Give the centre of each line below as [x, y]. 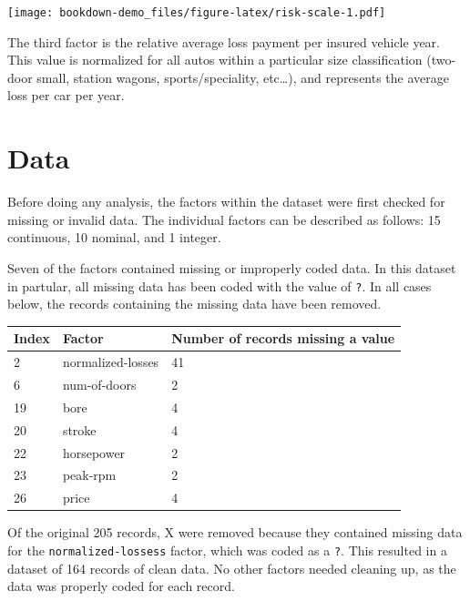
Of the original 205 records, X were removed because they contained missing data [235, 532]
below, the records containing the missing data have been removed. [194, 304]
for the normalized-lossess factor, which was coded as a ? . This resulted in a [227, 550]
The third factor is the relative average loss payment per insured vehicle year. [224, 41]
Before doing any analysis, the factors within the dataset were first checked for [226, 202]
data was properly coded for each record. [121, 586]
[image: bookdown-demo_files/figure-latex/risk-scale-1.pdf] [197, 13]
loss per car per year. [66, 95]
